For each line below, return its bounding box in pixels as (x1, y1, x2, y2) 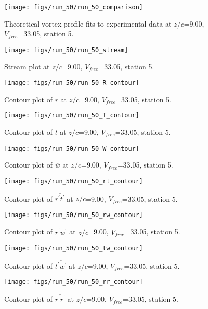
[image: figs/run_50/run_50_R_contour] (4, 79, 139, 87)
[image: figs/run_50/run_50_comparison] (4, 4, 143, 11)
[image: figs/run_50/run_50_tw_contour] (4, 245, 143, 252)
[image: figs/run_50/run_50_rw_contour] (4, 211, 143, 219)
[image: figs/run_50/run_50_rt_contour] (4, 177, 143, 185)
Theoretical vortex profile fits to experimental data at (4, 18, 172, 29)
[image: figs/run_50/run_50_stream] (4, 46, 128, 54)
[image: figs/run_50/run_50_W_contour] (4, 145, 139, 152)
